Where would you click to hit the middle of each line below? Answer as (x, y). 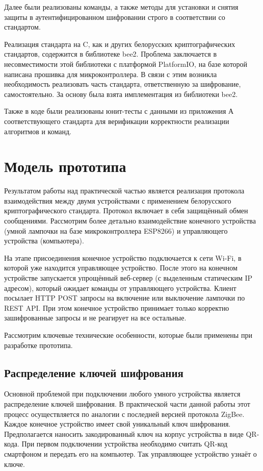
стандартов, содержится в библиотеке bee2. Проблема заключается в (111, 54)
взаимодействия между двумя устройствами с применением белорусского (118, 200)
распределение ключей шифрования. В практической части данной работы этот (127, 403)
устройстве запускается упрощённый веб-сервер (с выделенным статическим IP (128, 278)
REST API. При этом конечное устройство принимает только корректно (117, 307)
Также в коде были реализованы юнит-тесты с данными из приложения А (119, 111)
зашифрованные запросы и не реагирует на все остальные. (95, 318)
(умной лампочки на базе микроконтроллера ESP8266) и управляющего (116, 230)
